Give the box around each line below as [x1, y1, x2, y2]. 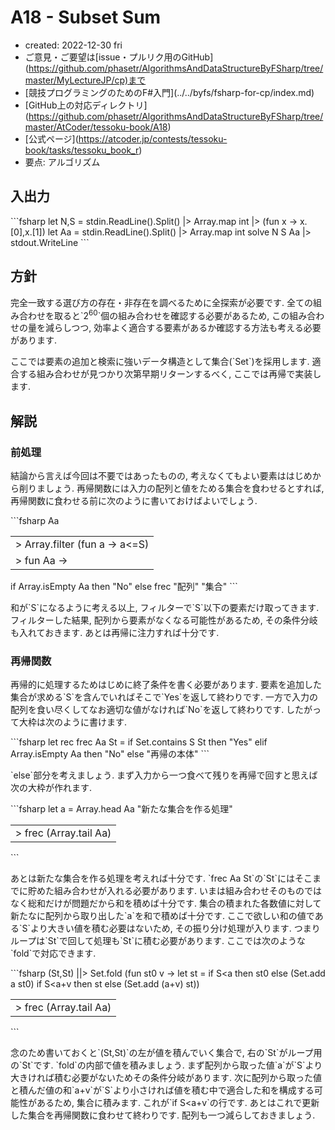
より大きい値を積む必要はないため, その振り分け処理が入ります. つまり [30, 922, 321, 935]
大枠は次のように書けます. [18, 716, 128, 728]
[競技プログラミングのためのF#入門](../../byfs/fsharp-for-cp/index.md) [24, 86, 315, 98]
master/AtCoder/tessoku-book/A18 [24, 121, 168, 133]
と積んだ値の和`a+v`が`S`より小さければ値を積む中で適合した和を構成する [10, 1084, 315, 1096]
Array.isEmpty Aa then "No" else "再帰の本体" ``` [10, 748, 210, 760]
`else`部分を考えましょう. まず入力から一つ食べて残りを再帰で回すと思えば [10, 769, 318, 781]
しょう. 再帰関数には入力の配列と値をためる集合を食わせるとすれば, [44, 482, 325, 494]
